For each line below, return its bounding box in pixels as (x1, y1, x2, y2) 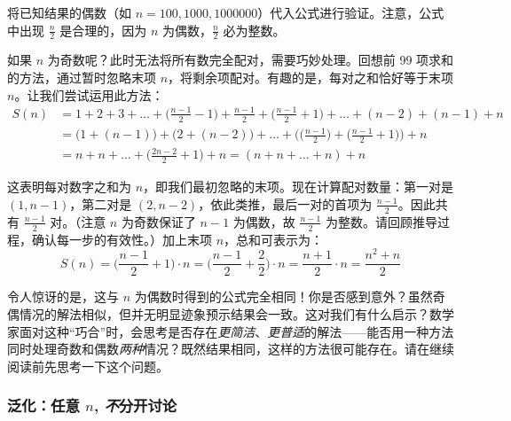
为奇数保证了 (121, 212, 196, 230)
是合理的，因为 (59, 20, 147, 39)
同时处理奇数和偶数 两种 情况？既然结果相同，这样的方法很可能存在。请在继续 (7, 339, 454, 358)
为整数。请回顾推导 (325, 212, 437, 230)
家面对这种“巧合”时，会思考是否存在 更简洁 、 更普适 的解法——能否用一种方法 (7, 322, 454, 340)
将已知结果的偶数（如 (7, 4, 131, 21)
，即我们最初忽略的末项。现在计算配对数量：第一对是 (143, 177, 454, 196)
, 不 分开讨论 (93, 394, 177, 417)
